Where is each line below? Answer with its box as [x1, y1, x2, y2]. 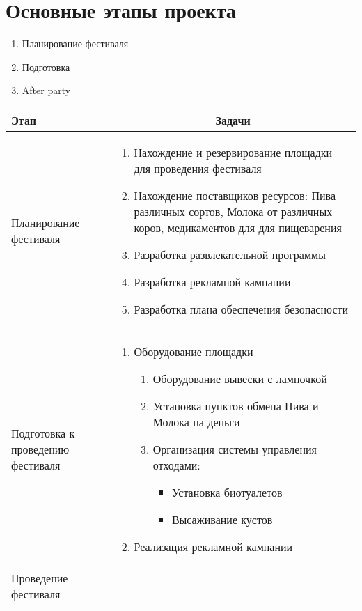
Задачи [215, 111, 251, 128]
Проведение [11, 569, 68, 586]
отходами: [152, 456, 200, 473]
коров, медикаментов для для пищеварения [134, 219, 342, 235]
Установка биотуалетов [171, 484, 283, 500]
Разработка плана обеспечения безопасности [134, 300, 349, 317]
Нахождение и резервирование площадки [134, 144, 333, 160]
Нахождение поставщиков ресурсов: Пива [134, 187, 336, 203]
